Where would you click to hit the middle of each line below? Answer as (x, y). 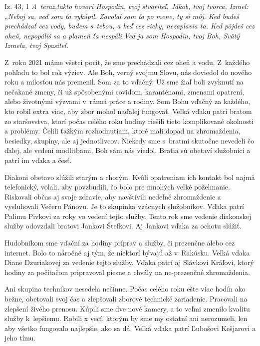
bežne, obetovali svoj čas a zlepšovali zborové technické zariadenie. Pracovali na (126, 299)
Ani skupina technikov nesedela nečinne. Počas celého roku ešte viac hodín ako (125, 289)
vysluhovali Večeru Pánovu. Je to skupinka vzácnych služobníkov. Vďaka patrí (124, 206)
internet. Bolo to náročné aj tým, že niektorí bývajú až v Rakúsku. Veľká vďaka (127, 252)
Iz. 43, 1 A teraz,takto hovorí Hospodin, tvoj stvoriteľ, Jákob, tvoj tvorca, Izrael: (127, 6)
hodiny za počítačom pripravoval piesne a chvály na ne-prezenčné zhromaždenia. (127, 272)
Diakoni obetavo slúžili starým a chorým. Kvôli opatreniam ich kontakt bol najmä (130, 177)
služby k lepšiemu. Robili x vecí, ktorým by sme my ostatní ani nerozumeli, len (126, 318)
